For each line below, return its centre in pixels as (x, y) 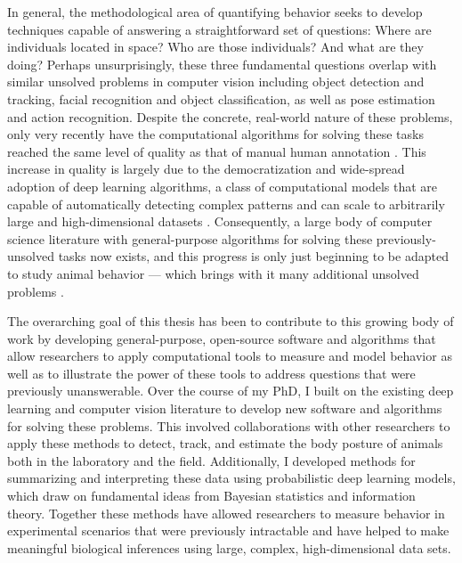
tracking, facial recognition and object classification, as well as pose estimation (221, 98)
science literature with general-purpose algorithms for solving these (190, 238)
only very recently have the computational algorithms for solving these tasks (215, 134)
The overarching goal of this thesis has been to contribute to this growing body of (231, 321)
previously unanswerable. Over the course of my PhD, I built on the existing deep (231, 391)
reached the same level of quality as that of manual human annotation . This (217, 151)
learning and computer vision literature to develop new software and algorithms (225, 408)
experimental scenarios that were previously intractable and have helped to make (228, 530)
